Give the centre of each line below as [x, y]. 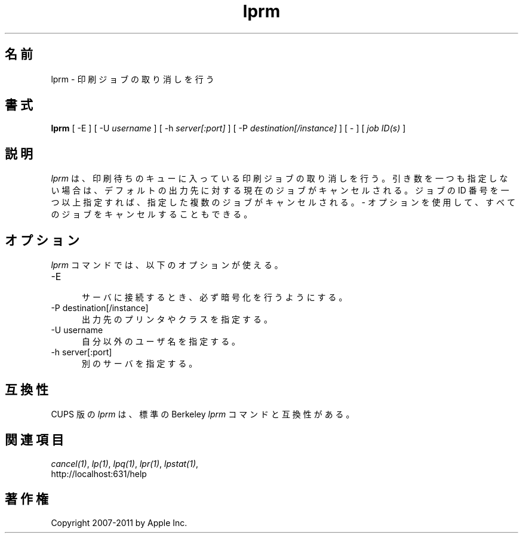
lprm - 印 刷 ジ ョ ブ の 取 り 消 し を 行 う [133, 79]
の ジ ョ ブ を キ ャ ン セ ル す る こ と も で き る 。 [152, 214]
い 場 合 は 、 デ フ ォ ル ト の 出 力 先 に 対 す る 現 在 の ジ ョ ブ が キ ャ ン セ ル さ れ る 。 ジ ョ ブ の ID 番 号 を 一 [280, 190]
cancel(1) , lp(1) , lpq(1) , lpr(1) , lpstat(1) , [125, 463]
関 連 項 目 [34, 440]
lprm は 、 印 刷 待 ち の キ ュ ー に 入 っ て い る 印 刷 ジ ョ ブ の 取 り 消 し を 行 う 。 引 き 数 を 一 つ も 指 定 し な [279, 179]
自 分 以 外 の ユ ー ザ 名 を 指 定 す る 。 [161, 342]
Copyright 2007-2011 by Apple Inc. [119, 522]
